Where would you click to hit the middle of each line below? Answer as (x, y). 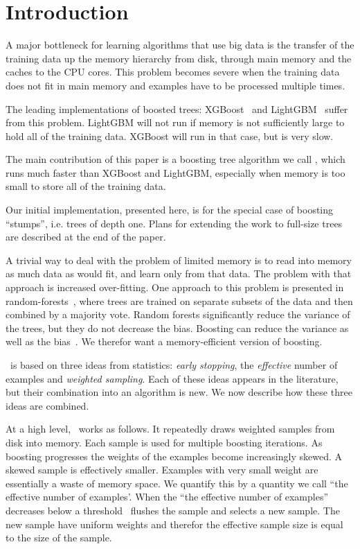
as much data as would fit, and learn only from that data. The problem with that (179, 273)
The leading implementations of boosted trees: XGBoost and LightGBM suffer (177, 108)
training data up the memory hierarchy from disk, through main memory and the (179, 58)
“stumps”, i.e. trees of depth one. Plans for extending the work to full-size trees (174, 223)
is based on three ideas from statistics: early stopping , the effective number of (174, 365)
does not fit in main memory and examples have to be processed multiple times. (175, 85)
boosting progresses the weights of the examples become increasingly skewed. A (174, 456)
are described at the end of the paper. (86, 237)
